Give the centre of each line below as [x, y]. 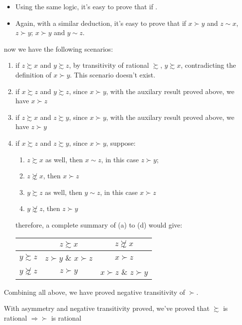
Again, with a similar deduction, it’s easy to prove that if [101, 23]
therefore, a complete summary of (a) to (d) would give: [99, 224]
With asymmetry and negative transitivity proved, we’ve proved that [107, 308]
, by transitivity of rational [109, 65]
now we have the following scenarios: [58, 48]
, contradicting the [208, 65]
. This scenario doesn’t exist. [112, 74]
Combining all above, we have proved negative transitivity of [94, 292]
